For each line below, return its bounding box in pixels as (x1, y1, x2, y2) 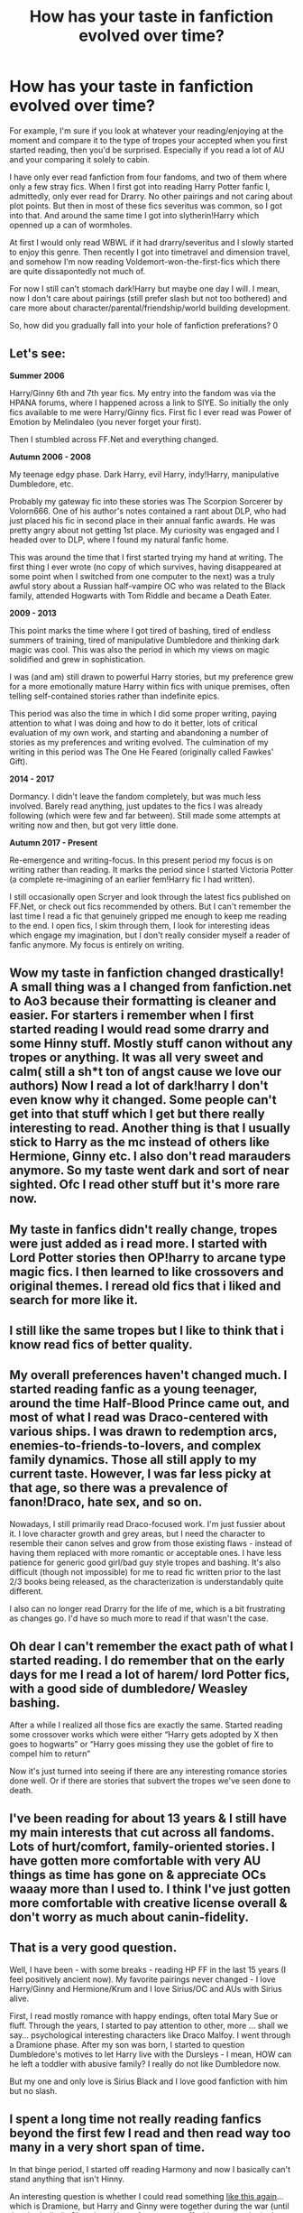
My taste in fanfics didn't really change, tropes (9, 1221, 278, 1237)
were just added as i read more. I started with (9, 1236, 268, 1251)
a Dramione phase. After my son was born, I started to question (9, 2039, 245, 2050)
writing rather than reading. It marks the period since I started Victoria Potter (9, 864, 294, 875)
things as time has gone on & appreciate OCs (9, 1866, 267, 1883)
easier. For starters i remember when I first (9, 1008, 254, 1023)
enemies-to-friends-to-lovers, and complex (9, 1438, 262, 1454)
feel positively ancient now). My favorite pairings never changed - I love (9, 1974, 277, 1985)
